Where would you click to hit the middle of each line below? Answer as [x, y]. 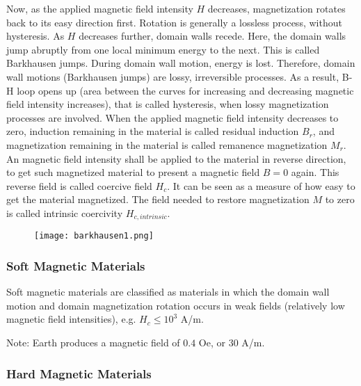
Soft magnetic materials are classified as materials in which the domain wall [168, 292]
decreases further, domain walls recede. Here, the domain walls [212, 36]
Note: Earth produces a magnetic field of [93, 343]
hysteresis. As [35, 36]
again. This [315, 172]
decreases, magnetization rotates [276, 8]
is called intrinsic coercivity [65, 212]
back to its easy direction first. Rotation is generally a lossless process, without [174, 22]
